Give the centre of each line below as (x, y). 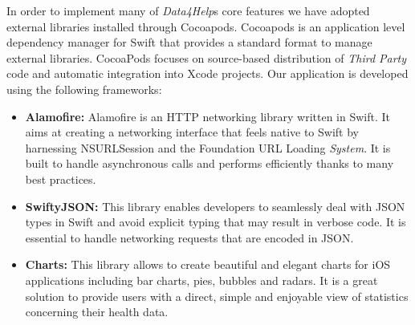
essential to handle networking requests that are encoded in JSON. (189, 237)
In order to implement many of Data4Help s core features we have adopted (188, 10)
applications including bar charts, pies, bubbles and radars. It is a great (201, 280)
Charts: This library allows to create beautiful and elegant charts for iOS (208, 264)
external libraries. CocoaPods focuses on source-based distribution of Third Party (207, 57)
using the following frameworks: (84, 89)
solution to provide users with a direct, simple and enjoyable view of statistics (217, 296)
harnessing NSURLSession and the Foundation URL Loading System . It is (208, 147)
